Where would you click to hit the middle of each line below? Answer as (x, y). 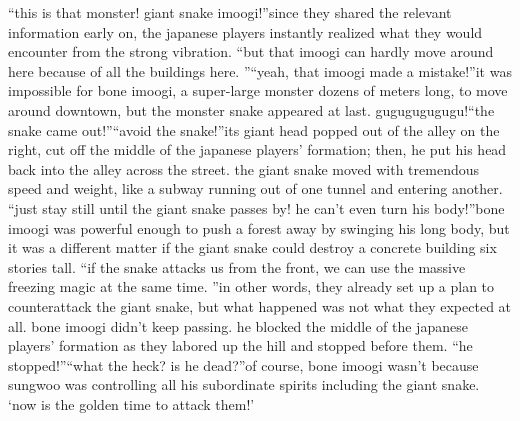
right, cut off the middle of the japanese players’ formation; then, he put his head (257, 149)
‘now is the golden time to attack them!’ (131, 403)
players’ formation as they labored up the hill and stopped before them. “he (240, 345)
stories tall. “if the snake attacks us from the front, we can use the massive (237, 266)
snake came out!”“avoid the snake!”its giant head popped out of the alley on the (254, 129)
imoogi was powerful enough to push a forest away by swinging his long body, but (259, 227)
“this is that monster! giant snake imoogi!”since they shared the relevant (230, 12)
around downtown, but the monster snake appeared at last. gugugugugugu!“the (251, 109)
